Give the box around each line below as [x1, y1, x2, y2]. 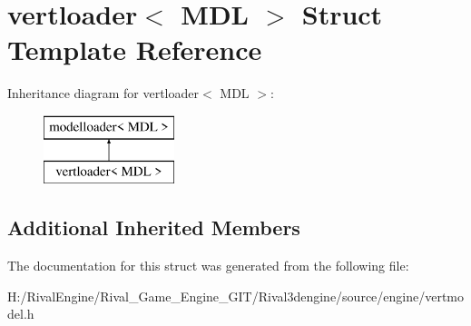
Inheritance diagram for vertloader [7, 84, 199, 103]
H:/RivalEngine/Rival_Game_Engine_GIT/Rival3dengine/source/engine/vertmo [7, 286, 465, 305]
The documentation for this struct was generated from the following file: [7, 256, 409, 275]
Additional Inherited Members [7, 213, 300, 242]
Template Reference [7, 31, 262, 68]
